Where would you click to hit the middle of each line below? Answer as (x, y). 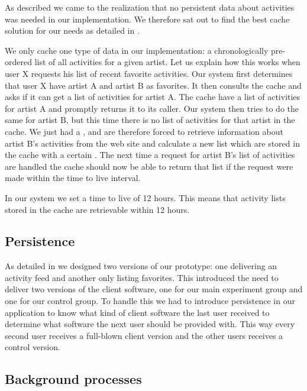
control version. (33, 347)
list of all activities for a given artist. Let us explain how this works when (167, 62)
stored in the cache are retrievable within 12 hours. (97, 209)
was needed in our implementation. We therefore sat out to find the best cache (147, 19)
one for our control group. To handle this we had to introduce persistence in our (150, 301)
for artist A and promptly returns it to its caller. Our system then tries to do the (152, 108)
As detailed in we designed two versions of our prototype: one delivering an (141, 266)
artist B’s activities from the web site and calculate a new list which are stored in (152, 143)
